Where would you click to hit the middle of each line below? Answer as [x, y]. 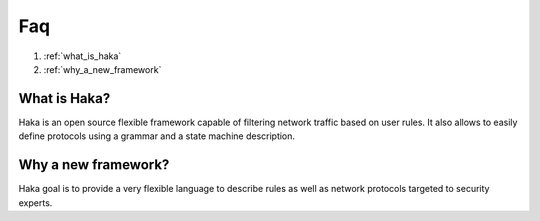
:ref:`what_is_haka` [82, 56]
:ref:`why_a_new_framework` [102, 69]
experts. [35, 202]
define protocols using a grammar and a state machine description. [156, 136]
